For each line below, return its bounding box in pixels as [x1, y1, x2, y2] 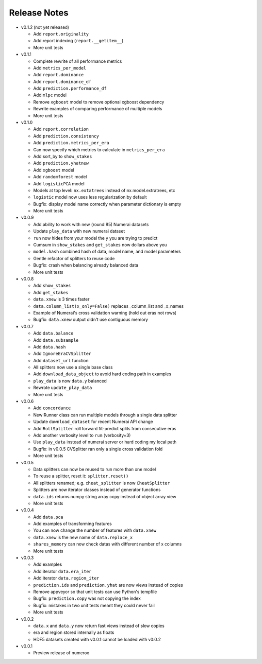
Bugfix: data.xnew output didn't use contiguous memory [33, 316, 148, 323]
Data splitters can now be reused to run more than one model [33, 466, 156, 472]
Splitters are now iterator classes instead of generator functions [33, 487, 161, 493]
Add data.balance [33, 331, 74, 336]
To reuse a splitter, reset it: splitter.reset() [33, 473, 129, 479]
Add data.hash [33, 344, 66, 349]
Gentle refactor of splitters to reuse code [33, 255, 115, 261]
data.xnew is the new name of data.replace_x [33, 534, 133, 540]
